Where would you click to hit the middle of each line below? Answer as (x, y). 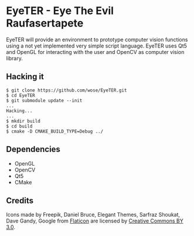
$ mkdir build (23, 121)
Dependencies (33, 149)
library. (15, 58)
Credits (20, 200)
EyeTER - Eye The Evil (60, 11)
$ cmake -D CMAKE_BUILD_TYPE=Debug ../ (55, 131)
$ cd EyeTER (21, 95)
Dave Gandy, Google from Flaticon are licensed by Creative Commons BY (95, 221)
